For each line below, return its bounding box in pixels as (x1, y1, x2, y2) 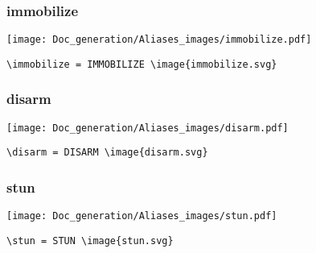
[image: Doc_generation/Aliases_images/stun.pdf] (6, 210, 277, 222)
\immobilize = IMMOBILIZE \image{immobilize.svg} (6, 58, 277, 70)
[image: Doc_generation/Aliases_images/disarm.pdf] (6, 122, 289, 134)
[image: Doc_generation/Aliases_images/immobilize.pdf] (6, 34, 312, 46)
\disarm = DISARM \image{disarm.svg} (6, 147, 208, 159)
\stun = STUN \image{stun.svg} (6, 234, 174, 247)
